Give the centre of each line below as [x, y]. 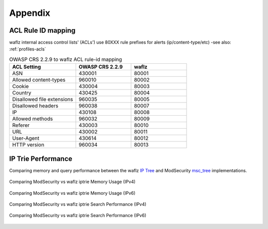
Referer [21, 125]
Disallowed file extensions [43, 99]
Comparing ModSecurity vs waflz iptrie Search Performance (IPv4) [78, 204]
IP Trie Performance [41, 159]
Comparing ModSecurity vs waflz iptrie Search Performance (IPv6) [78, 216]
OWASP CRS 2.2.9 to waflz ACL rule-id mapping [66, 59]
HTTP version [28, 145]
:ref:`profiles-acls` [28, 49]
